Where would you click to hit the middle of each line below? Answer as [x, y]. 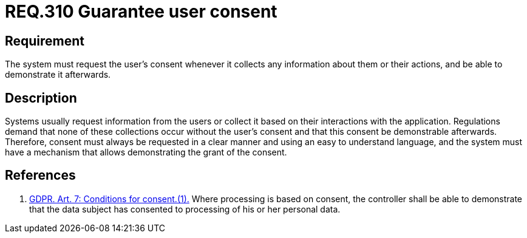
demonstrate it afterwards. [58, 75]
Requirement [45, 41]
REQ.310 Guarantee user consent [141, 12]
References [40, 175]
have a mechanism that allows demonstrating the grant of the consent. [146, 152]
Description [41, 98]
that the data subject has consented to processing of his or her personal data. [185, 209]
